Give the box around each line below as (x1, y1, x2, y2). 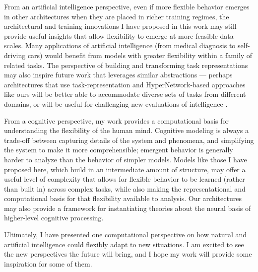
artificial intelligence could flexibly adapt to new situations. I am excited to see (4, 239, 244, 249)
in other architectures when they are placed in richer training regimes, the (4, 11, 229, 21)
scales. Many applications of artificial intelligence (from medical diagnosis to (4, 40, 236, 51)
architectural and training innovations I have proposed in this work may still (4, 21, 237, 31)
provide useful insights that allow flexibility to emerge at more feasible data (4, 30, 234, 41)
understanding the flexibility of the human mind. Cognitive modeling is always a (4, 125, 249, 136)
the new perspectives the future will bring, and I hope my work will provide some (4, 249, 252, 259)
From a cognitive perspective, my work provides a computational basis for (4, 115, 229, 126)
